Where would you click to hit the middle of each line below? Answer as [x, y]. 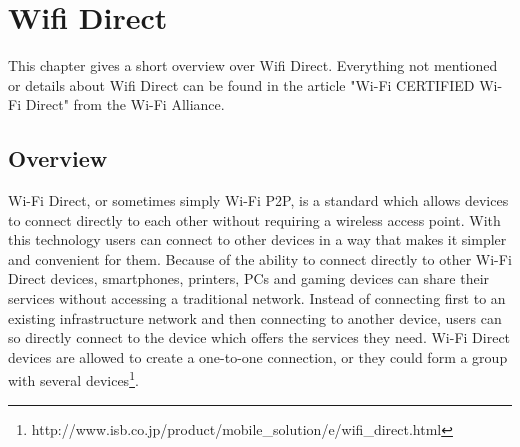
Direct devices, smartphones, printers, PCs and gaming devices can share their [249, 278]
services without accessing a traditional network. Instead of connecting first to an [257, 298]
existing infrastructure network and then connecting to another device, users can [255, 317]
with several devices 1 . [73, 379]
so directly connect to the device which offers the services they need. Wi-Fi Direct [259, 337]
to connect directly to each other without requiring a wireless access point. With [254, 219]
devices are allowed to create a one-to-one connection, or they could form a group [258, 356]
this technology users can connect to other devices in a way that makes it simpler [257, 239]
